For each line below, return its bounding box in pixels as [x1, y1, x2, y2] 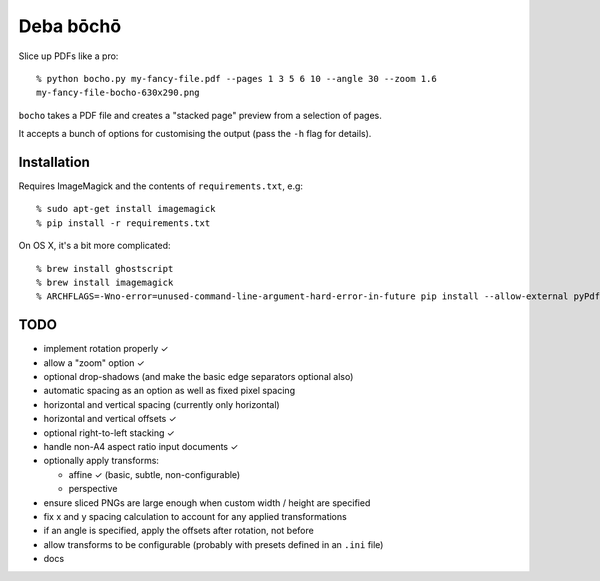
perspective [68, 483, 118, 495]
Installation [18, 153, 90, 170]
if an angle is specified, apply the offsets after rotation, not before [43, 525, 314, 537]
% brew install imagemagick [36, 276, 174, 288]
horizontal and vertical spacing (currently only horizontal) [43, 398, 280, 410]
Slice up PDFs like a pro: [18, 50, 119, 62]
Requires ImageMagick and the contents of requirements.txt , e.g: [18, 180, 304, 192]
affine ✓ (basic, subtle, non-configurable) [68, 468, 241, 480]
